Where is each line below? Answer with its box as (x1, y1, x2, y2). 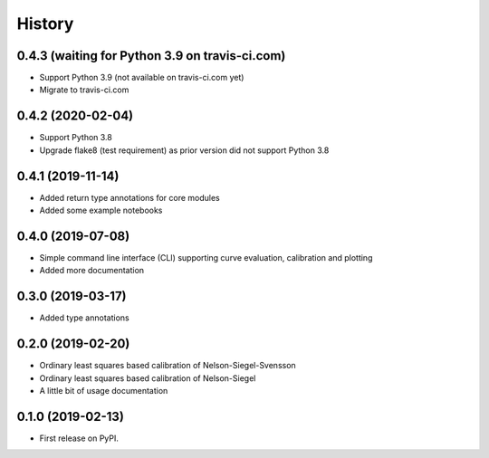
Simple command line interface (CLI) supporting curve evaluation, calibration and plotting (39, 252, 373, 262)
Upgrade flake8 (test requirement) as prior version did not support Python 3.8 (39, 145, 330, 156)
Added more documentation (39, 265, 145, 276)
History (16, 14, 74, 33)
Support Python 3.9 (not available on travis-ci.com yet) (39, 72, 244, 83)
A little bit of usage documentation (39, 385, 168, 396)
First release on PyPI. (39, 433, 120, 444)
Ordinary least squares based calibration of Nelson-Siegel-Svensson (39, 360, 296, 371)
